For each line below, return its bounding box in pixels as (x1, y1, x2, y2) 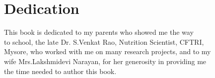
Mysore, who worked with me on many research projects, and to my (4, 46, 211, 57)
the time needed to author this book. (4, 66, 117, 76)
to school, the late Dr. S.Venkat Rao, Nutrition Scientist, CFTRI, (4, 36, 204, 47)
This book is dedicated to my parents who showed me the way (4, 27, 194, 37)
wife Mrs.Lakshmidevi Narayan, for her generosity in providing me (4, 56, 207, 66)
